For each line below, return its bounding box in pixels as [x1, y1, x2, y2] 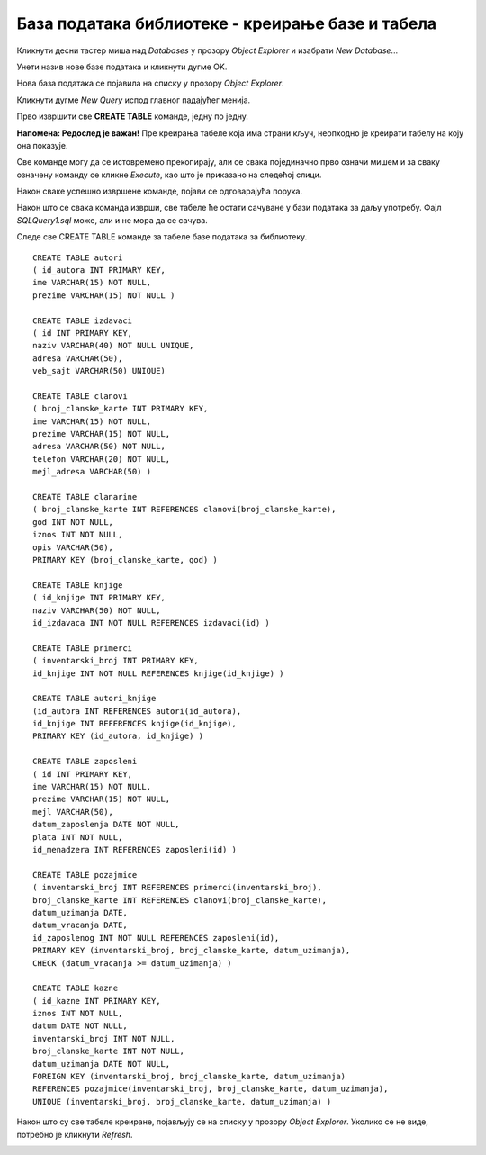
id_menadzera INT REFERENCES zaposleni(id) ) [32, 844, 238, 854]
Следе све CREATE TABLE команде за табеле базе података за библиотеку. [16, 231, 308, 242]
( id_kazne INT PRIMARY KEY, [32, 996, 161, 1006]
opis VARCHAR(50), [32, 542, 114, 553]
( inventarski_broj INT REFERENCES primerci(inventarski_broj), [32, 882, 323, 893]
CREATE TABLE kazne [32, 983, 119, 994]
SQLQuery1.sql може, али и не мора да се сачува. [16, 214, 209, 225]
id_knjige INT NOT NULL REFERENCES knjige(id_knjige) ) [32, 668, 284, 679]
